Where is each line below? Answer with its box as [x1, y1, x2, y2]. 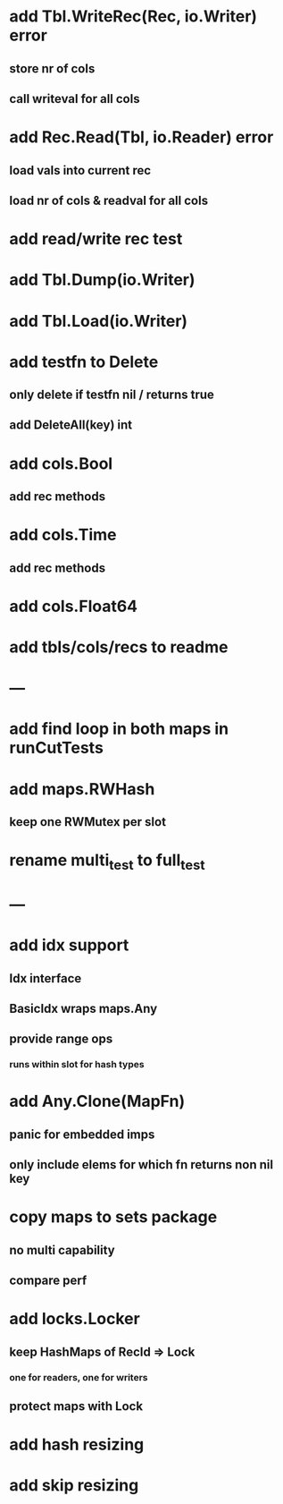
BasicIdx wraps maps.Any [9, 1000, 158, 1016]
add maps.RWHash [9, 778, 155, 799]
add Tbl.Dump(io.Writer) [9, 270, 196, 290]
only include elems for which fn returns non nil [9, 1157, 274, 1173]
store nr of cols [9, 61, 96, 76]
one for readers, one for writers [9, 1371, 148, 1383]
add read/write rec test [9, 229, 183, 250]
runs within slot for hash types [9, 1058, 145, 1071]
